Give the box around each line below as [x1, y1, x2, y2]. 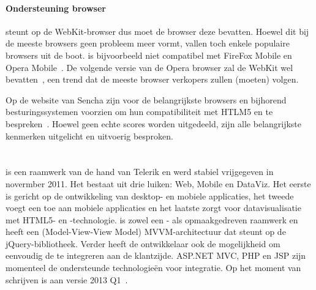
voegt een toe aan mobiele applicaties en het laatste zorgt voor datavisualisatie [6, 201, 301, 214]
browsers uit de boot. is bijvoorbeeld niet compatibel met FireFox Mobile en [6, 48, 292, 61]
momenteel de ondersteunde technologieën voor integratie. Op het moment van [6, 261, 301, 274]
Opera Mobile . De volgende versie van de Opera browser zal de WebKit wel [6, 61, 293, 73]
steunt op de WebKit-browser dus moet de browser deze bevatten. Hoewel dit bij [6, 24, 309, 37]
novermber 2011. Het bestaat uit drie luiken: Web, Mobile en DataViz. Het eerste [6, 177, 311, 190]
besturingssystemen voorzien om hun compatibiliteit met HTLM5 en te [6, 105, 273, 118]
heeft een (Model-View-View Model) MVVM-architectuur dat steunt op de [6, 225, 286, 238]
